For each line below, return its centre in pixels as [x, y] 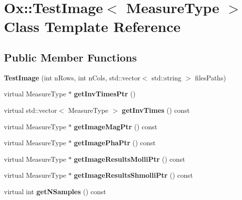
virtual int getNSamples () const [55, 191]
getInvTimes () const [156, 110]
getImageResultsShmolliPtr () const [133, 175]
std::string [167, 77]
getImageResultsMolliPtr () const [129, 159]
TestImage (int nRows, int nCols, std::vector [72, 77]
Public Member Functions [70, 57]
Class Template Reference [92, 26]
